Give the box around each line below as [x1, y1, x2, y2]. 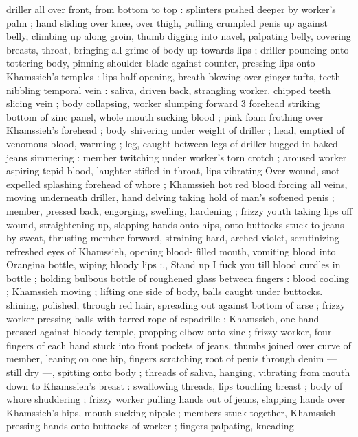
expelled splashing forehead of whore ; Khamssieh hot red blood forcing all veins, [6, 176, 348, 191]
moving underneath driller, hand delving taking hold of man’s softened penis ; [6, 190, 335, 204]
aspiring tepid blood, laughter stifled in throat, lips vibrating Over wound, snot [6, 163, 340, 178]
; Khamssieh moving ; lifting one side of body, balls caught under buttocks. [6, 284, 323, 298]
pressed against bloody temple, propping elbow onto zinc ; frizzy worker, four [6, 324, 332, 339]
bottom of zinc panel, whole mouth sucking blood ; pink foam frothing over [6, 109, 324, 123]
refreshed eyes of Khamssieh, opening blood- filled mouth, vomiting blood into [6, 244, 336, 258]
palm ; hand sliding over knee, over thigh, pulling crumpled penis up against [6, 15, 328, 29]
